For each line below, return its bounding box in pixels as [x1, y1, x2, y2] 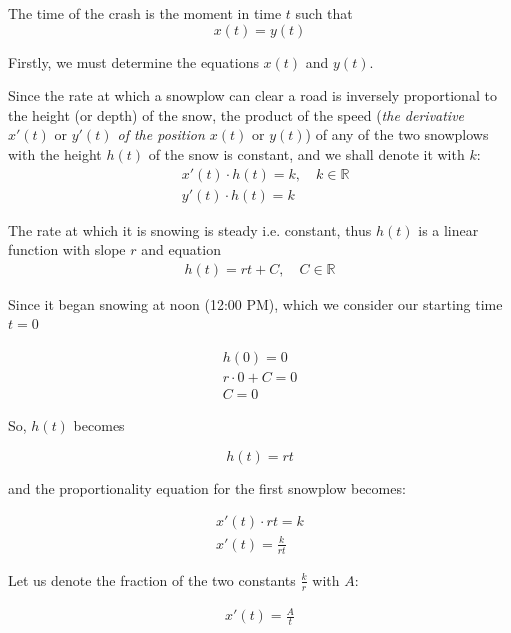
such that [295, 3, 353, 23]
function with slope [8, 239, 126, 260]
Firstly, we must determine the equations [8, 51, 259, 72]
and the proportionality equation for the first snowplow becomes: [8, 477, 406, 498]
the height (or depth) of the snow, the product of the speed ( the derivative [8, 104, 465, 125]
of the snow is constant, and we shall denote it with [148, 143, 465, 164]
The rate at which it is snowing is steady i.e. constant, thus [8, 219, 372, 240]
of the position [117, 124, 205, 145]
